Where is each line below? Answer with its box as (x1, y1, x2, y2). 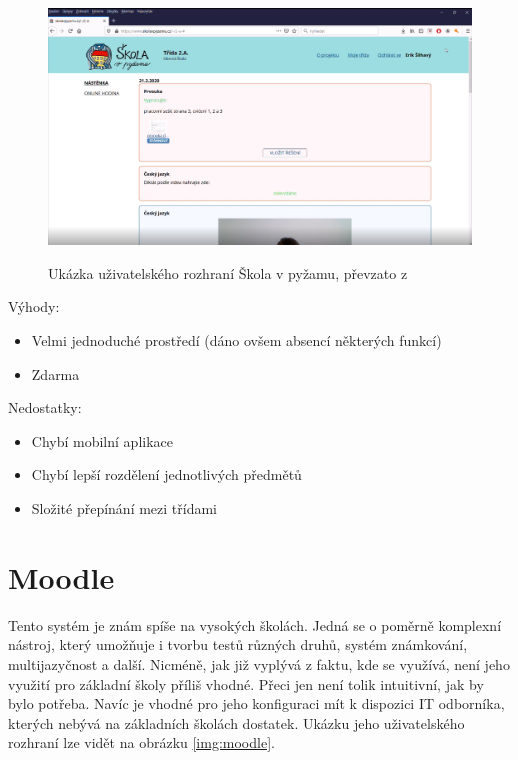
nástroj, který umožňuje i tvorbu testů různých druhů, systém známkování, (8, 634, 468, 655)
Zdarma (31, 363, 80, 384)
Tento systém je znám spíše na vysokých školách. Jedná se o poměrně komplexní (8, 614, 502, 635)
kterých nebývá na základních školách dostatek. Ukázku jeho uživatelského (8, 712, 465, 733)
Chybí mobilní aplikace (31, 430, 173, 451)
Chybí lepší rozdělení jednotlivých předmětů (31, 464, 302, 485)
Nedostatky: (8, 397, 82, 418)
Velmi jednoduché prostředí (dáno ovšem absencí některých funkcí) (31, 330, 442, 351)
